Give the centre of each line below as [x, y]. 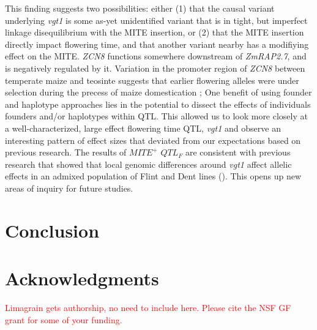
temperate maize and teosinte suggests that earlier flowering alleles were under [152, 80]
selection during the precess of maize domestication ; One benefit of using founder [158, 92]
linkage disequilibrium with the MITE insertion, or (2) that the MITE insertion [155, 32]
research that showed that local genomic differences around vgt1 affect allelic [148, 164]
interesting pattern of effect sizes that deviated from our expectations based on [153, 140]
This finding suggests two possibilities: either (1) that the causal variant [140, 8]
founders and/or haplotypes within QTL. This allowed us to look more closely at [156, 116]
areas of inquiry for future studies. [69, 188]
